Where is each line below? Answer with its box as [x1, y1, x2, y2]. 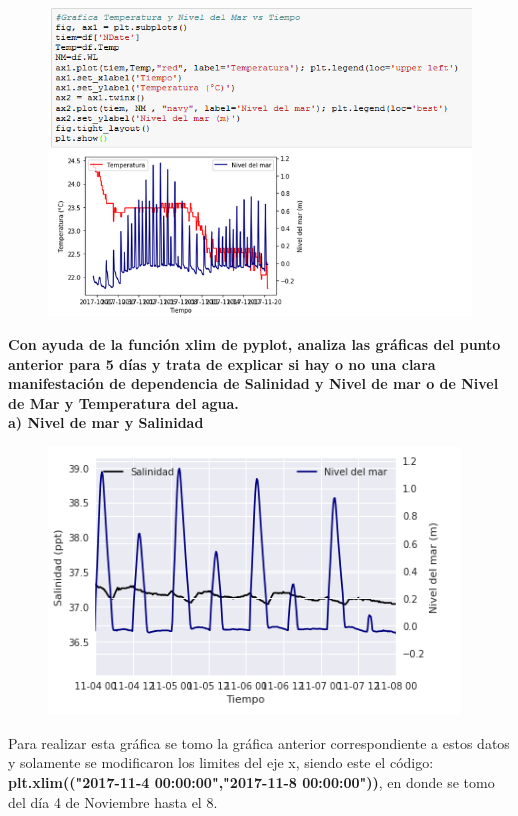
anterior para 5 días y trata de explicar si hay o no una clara [8, 353, 436, 374]
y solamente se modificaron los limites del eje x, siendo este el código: [8, 752, 434, 773]
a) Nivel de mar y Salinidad [8, 412, 204, 433]
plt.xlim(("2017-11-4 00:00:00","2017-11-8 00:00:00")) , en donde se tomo [8, 771, 495, 792]
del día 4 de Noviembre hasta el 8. [8, 791, 218, 812]
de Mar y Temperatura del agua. [8, 392, 239, 413]
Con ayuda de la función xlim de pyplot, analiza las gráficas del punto [8, 333, 501, 354]
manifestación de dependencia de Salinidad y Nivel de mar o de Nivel [8, 373, 499, 394]
